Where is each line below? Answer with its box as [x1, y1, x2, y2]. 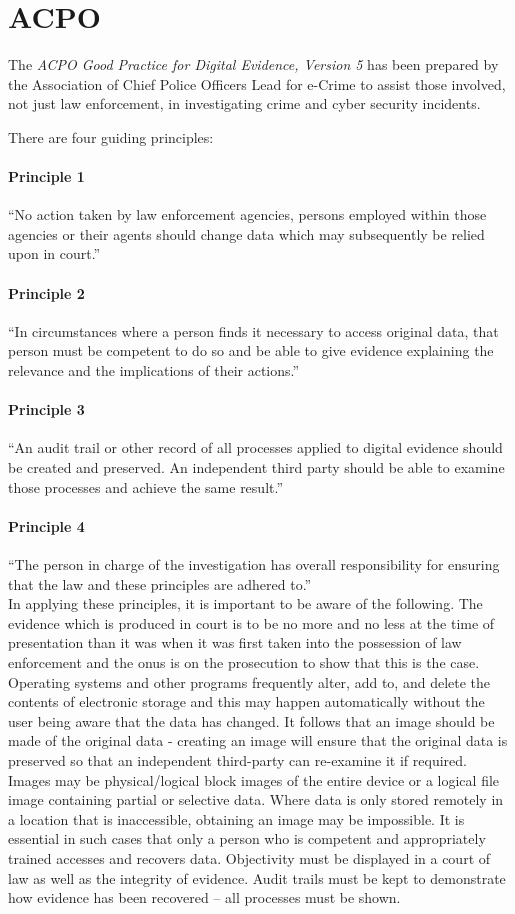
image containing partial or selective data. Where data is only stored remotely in [8, 789, 504, 810]
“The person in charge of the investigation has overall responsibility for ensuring [8, 554, 500, 575]
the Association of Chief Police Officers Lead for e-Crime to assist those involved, [8, 73, 506, 94]
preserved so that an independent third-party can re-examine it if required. [8, 749, 467, 770]
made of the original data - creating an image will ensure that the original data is [8, 730, 508, 751]
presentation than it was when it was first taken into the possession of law [8, 632, 462, 653]
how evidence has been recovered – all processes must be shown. [8, 887, 401, 908]
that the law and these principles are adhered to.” [8, 573, 312, 594]
